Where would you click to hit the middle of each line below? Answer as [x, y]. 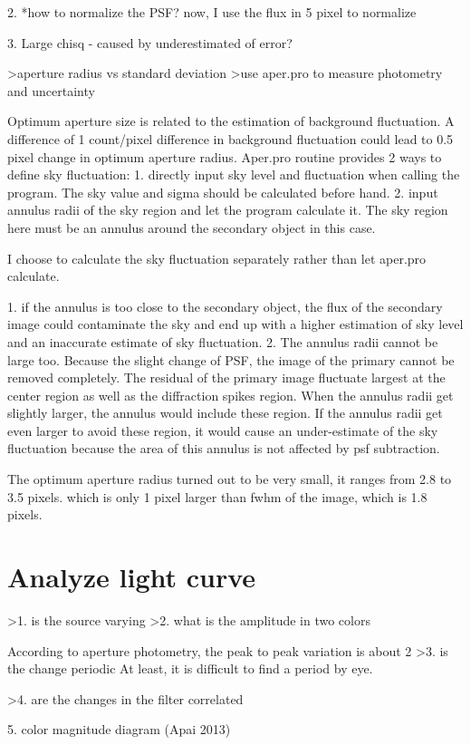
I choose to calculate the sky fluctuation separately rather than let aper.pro [217, 258]
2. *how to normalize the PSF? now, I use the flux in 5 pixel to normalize [212, 12]
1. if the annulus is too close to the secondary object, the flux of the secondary [225, 306]
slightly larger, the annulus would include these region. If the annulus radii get [225, 413]
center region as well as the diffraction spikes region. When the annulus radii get [231, 395]
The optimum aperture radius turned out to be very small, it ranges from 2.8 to [230, 479]
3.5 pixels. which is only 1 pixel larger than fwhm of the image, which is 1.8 [217, 496]
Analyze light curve [132, 577]
